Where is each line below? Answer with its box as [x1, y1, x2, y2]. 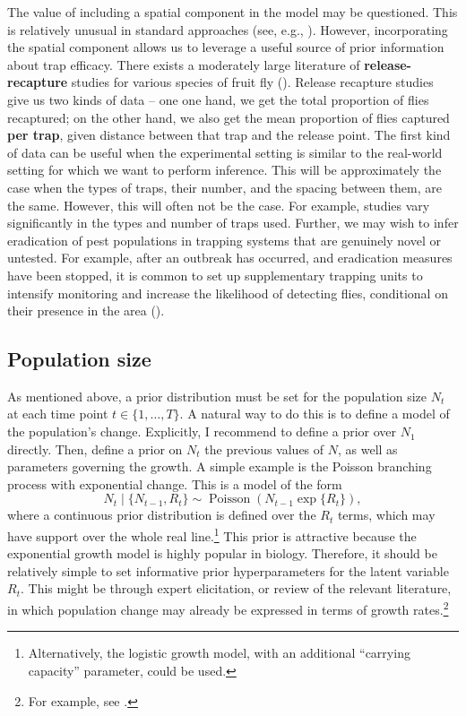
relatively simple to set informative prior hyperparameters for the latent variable [7, 561, 449, 580]
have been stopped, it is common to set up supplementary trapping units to [7, 265, 423, 284]
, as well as [338, 439, 398, 458]
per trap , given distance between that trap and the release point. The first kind [7, 125, 451, 144]
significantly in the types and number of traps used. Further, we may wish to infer [7, 213, 459, 232]
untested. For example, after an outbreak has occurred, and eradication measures [7, 248, 453, 267]
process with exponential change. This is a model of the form [7, 474, 342, 493]
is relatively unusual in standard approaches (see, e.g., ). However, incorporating [7, 20, 448, 39]
